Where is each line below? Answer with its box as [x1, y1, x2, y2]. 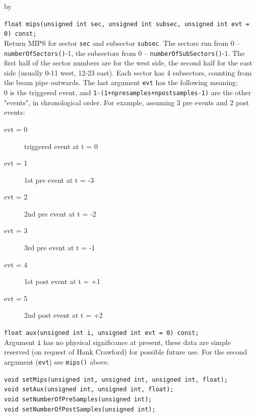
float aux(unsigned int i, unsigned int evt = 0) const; [4, 329, 199, 337]
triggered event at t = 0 [24, 141, 98, 151]
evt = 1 [4, 158, 28, 168]
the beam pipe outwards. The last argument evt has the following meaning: [4, 77, 238, 88]
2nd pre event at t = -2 [24, 208, 96, 219]
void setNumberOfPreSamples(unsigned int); [4, 395, 152, 403]
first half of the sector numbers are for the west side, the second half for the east [4, 57, 252, 68]
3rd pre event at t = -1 [24, 242, 95, 253]
